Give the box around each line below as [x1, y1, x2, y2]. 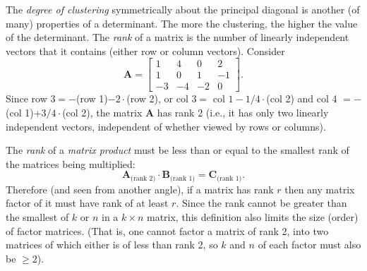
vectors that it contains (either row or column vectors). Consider [6, 43, 285, 58]
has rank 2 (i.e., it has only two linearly [157, 105, 329, 120]
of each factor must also [258, 237, 361, 252]
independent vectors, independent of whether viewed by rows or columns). [6, 119, 326, 133]
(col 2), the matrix [62, 105, 143, 120]
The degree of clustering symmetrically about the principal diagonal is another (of [6, 2, 360, 16]
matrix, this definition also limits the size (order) [146, 210, 359, 224]
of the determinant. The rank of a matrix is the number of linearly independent [6, 30, 349, 44]
